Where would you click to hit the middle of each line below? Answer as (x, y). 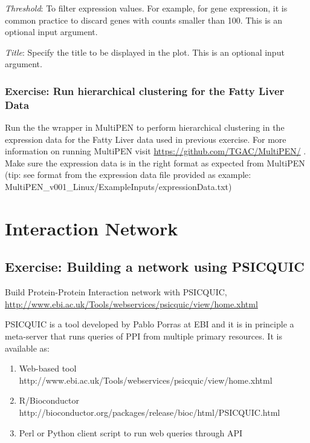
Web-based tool (48, 368)
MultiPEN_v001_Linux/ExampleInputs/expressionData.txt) (118, 187)
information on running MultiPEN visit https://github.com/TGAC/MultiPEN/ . (156, 151)
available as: (27, 348)
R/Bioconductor (49, 400)
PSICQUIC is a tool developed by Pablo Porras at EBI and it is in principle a (150, 324)
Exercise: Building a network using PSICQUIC (155, 267)
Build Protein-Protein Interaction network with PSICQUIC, (116, 292)
